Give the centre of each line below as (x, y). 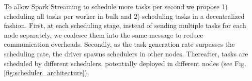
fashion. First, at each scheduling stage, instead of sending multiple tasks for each (125, 25)
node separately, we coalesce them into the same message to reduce (103, 34)
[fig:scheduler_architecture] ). (47, 73)
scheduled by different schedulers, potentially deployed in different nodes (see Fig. (125, 63)
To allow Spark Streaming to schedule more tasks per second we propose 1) (116, 6)
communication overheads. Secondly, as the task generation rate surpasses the (119, 44)
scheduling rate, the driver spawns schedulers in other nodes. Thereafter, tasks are (126, 53)
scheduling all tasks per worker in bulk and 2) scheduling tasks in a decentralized (124, 16)
